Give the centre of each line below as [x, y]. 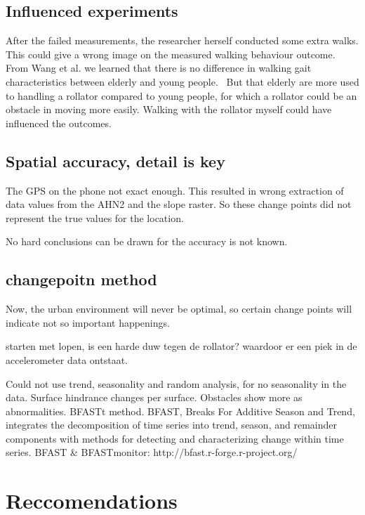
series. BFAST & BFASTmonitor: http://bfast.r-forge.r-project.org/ [152, 452]
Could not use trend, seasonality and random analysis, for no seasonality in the [176, 383]
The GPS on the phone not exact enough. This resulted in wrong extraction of [175, 190]
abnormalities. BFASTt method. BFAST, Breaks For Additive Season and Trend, [180, 411]
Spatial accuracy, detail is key [115, 161]
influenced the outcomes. [59, 123]
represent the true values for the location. [95, 217]
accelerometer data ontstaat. [67, 359]
